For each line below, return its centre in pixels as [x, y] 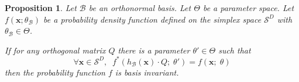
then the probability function [55, 72]
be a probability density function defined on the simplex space [152, 19]
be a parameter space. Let [248, 8]
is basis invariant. [147, 72]
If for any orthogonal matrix [55, 50]
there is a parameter [154, 50]
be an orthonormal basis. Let [140, 8]
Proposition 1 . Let [41, 8]
